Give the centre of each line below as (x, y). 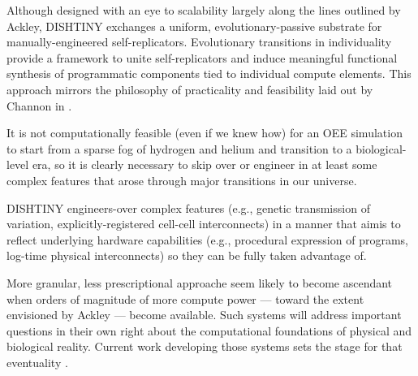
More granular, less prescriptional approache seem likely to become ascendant (200, 282)
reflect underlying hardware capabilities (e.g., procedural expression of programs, (207, 239)
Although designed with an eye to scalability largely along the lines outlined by (204, 10)
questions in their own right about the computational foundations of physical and (209, 330)
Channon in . (39, 105)
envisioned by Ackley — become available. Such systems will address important (204, 315)
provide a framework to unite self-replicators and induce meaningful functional (202, 57)
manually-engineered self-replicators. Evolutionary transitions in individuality (199, 42)
